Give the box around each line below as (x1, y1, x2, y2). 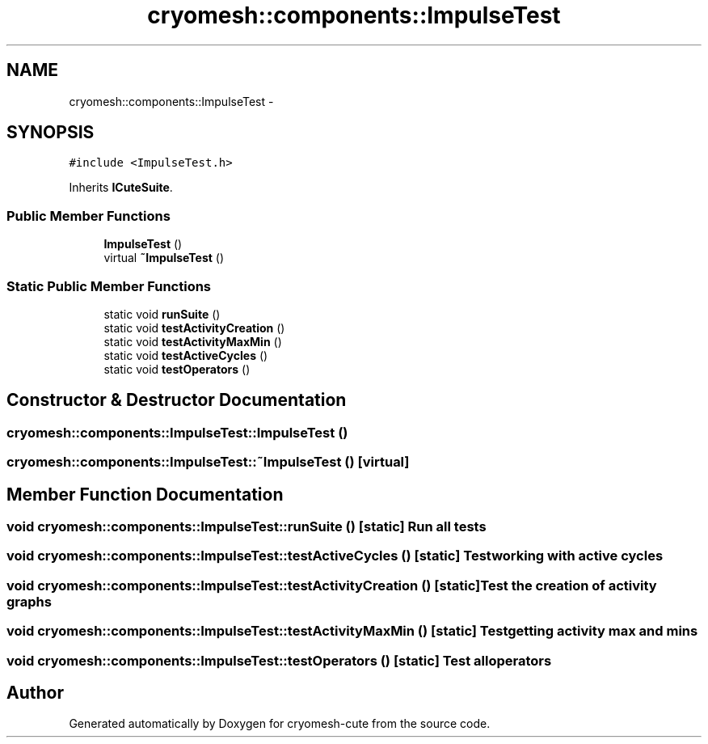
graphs (6, 593, 52, 610)
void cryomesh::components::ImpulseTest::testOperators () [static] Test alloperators (6, 652, 552, 669)
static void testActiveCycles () (103, 348, 268, 362)
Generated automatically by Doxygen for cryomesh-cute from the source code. (69, 717, 491, 731)
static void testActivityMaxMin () (103, 334, 282, 349)
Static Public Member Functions (6, 277, 212, 294)
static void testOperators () (103, 361, 251, 376)
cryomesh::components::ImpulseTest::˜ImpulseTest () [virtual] (6, 454, 410, 471)
